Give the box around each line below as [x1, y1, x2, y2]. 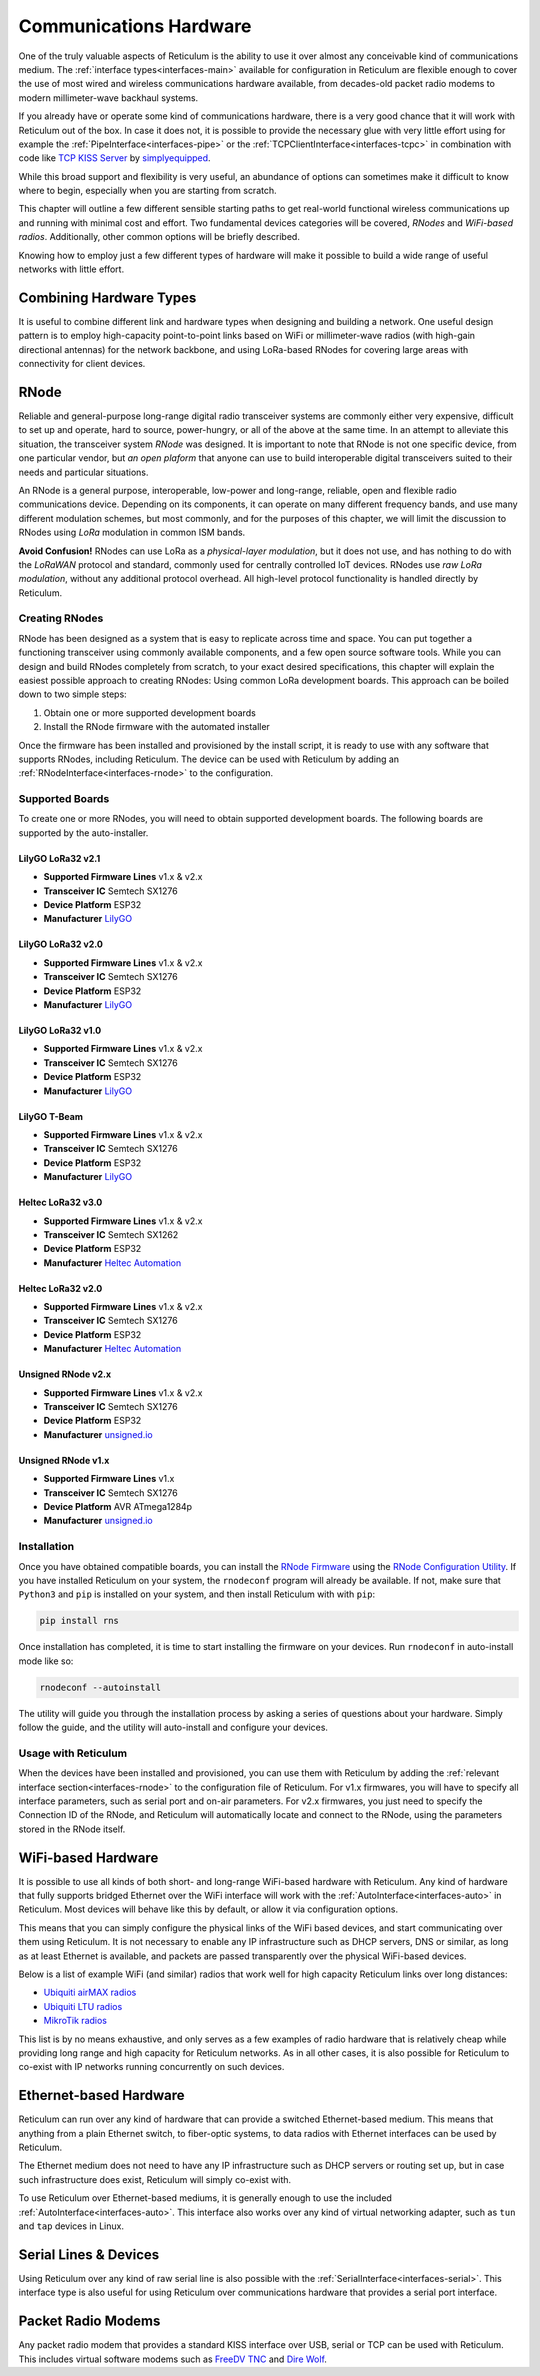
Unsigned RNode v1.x [18, 1454, 110, 1466]
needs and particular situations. [18, 466, 149, 478]
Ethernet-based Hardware [18, 2087, 185, 2104]
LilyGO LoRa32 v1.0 [18, 1025, 102, 1036]
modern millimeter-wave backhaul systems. [18, 91, 199, 104]
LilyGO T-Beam [18, 1110, 84, 1122]
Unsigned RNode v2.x [18, 1368, 112, 1380]
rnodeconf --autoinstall [39, 1681, 162, 1693]
